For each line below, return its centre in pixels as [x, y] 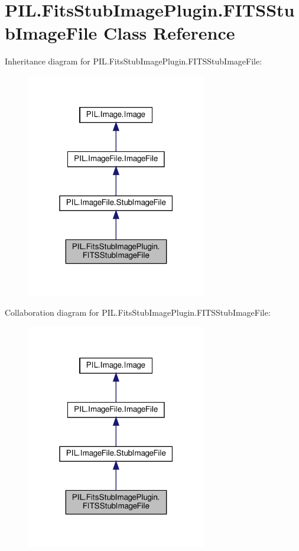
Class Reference [169, 33]
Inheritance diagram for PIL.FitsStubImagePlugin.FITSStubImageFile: [134, 61]
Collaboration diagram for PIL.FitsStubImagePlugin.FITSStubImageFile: [138, 312]
